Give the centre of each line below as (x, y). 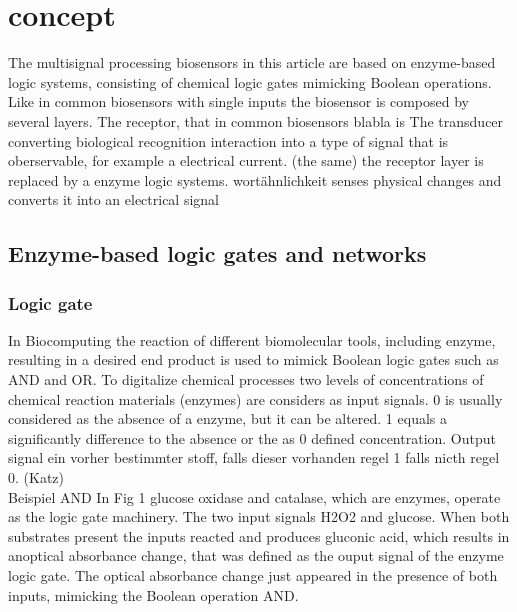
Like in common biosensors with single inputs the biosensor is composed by (238, 101)
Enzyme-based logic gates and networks (217, 253)
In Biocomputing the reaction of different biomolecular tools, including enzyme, (252, 339)
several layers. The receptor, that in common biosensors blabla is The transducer (256, 120)
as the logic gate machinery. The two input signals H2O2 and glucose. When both (259, 516)
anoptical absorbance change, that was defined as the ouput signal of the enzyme (256, 555)
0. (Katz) (36, 477)
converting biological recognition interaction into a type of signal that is (228, 140)
